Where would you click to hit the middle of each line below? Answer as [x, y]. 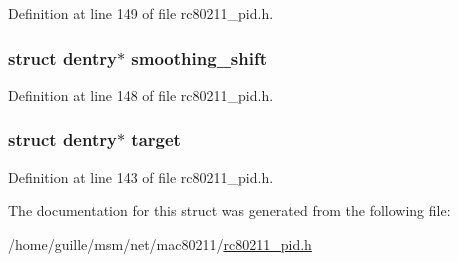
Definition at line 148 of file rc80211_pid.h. [141, 94]
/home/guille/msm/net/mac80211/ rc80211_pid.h [160, 243]
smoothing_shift [199, 57]
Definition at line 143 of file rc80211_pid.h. [141, 176]
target [156, 139]
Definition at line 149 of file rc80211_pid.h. [141, 13]
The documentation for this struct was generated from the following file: [229, 210]
